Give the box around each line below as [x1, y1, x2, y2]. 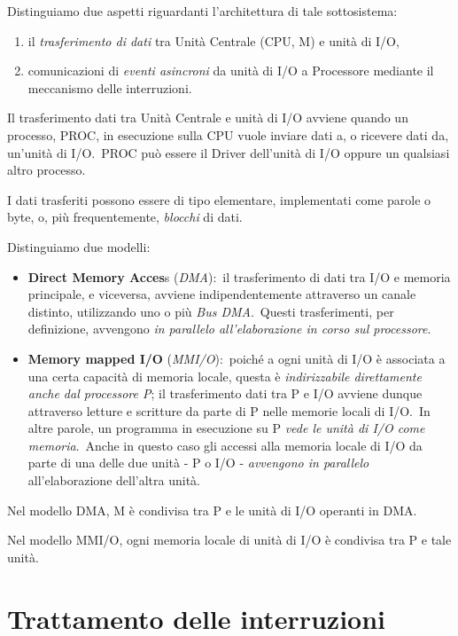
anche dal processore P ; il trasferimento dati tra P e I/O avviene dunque [27, 384, 423, 403]
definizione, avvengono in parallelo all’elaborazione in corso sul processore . [27, 319, 431, 338]
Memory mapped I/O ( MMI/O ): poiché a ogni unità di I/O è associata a [27, 349, 446, 367]
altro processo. [7, 161, 86, 179]
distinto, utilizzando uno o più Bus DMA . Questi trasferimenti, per [27, 302, 394, 320]
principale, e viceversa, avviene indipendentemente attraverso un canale [27, 285, 416, 303]
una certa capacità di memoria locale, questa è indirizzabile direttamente [27, 366, 422, 385]
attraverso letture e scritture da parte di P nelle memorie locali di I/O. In [27, 401, 431, 420]
